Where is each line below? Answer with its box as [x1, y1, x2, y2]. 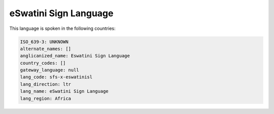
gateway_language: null [20, 67, 80, 73]
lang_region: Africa [20, 95, 71, 101]
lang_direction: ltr [20, 81, 71, 87]
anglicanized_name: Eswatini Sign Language [20, 53, 130, 59]
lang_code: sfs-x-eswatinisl [20, 74, 93, 80]
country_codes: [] [20, 60, 66, 66]
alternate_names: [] [20, 46, 71, 52]
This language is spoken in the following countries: [9, 25, 116, 31]
